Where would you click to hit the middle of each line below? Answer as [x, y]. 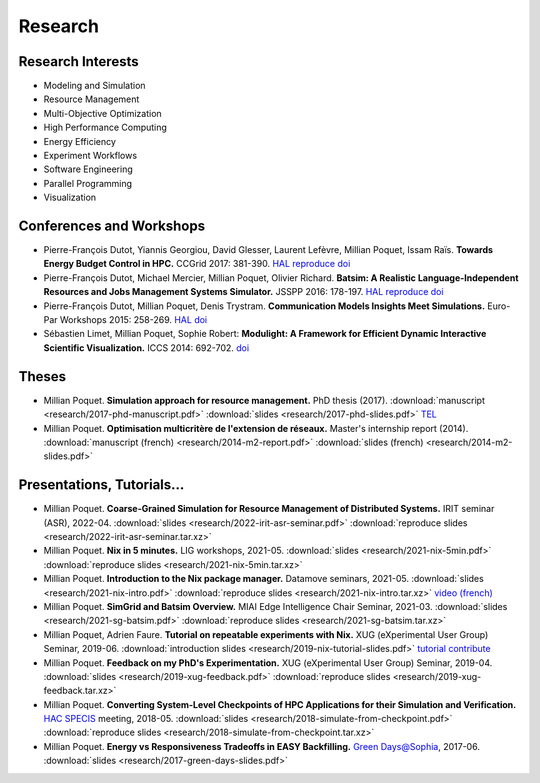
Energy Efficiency [80, 141]
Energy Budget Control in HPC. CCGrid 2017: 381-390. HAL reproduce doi [197, 264]
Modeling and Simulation [94, 86]
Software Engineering [88, 169]
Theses [42, 376]
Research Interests [78, 61]
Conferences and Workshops [111, 226]
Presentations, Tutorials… [101, 485]
